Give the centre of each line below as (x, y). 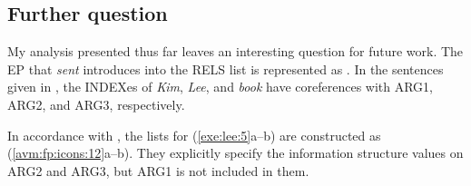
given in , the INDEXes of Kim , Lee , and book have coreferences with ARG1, (220, 87)
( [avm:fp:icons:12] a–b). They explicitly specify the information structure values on (235, 153)
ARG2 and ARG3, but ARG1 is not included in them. (158, 170)
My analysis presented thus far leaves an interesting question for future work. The (235, 51)
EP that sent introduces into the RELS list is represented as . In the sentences (226, 69)
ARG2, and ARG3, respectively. (96, 104)
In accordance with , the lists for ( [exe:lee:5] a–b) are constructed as (194, 135)
